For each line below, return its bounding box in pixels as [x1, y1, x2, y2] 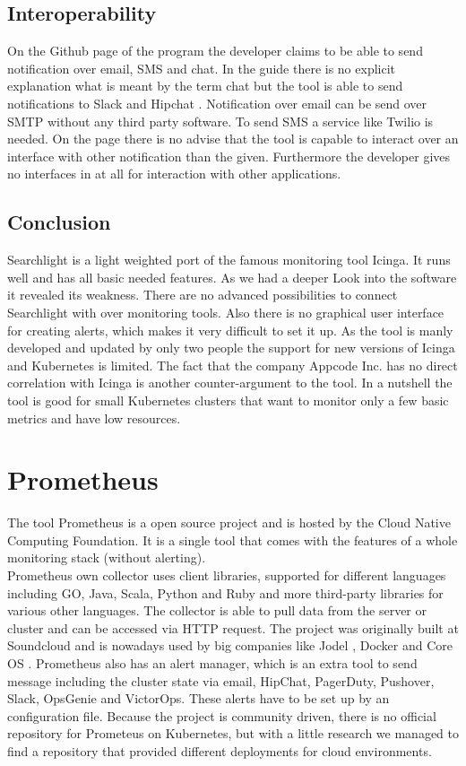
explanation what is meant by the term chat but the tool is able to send [7, 76, 403, 95]
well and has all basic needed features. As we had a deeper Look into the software [7, 267, 457, 286]
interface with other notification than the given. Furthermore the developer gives [7, 146, 451, 165]
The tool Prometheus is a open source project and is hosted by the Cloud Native [7, 513, 451, 532]
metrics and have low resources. [7, 408, 181, 427]
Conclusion [7, 208, 111, 236]
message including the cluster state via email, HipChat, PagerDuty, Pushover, [7, 671, 435, 690]
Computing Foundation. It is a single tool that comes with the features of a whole [7, 530, 458, 549]
